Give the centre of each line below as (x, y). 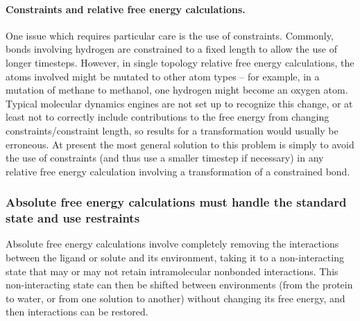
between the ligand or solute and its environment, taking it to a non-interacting (175, 258)
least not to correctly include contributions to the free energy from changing (168, 117)
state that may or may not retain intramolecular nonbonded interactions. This (172, 271)
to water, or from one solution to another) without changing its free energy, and (175, 298)
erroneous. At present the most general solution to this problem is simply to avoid (180, 144)
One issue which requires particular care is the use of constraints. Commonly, (170, 35)
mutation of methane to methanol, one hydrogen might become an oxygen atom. (177, 90)
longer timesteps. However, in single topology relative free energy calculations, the (180, 62)
